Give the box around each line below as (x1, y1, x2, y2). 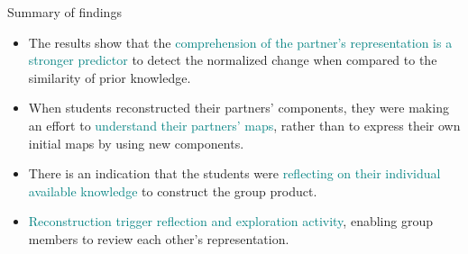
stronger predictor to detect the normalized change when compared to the (28, 50, 437, 69)
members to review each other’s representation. (28, 229, 289, 248)
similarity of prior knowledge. (28, 68, 191, 86)
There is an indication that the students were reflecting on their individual (28, 164, 441, 183)
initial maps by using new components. (28, 133, 244, 152)
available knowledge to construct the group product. (28, 181, 317, 200)
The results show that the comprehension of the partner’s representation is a (28, 32, 453, 51)
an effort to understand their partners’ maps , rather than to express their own (28, 115, 461, 134)
